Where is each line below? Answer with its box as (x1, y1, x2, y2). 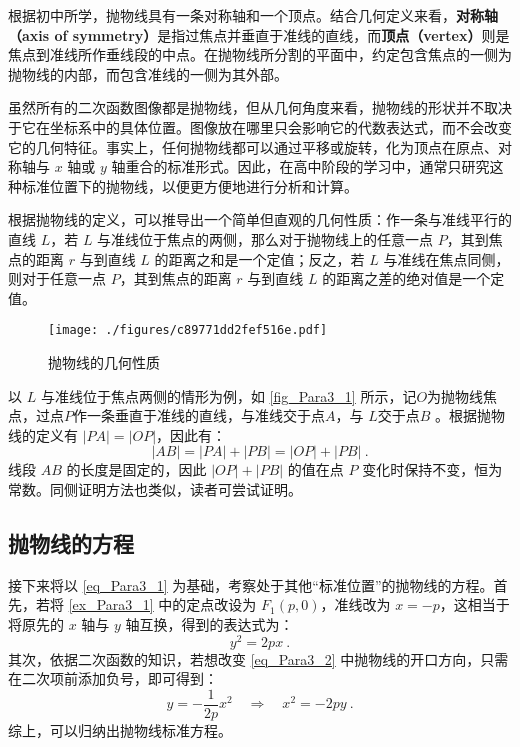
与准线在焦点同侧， (383, 248, 510, 269)
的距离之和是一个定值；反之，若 (154, 248, 365, 269)
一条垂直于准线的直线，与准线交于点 (86, 405, 325, 426)
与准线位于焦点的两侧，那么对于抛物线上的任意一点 (97, 228, 434, 249)
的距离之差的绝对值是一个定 (322, 268, 505, 289)
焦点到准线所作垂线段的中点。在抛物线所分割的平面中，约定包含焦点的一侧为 (8, 44, 512, 65)
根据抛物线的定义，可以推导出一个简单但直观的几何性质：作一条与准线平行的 (8, 209, 512, 230)
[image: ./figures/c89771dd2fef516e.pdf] (48, 323, 328, 338)
